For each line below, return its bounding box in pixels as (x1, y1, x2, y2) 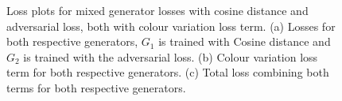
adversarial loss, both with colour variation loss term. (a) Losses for (6, 17, 336, 34)
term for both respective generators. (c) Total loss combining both (6, 64, 329, 80)
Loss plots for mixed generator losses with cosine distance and (6, 2, 309, 18)
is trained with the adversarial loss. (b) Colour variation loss (23, 48, 318, 65)
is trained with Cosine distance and (158, 33, 331, 50)
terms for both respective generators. (6, 79, 186, 95)
